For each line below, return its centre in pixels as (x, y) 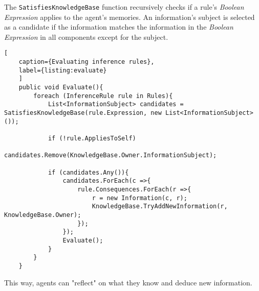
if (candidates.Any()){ (88, 172)
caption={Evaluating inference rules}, (87, 62)
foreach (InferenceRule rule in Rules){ (103, 96)
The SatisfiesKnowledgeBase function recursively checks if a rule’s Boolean (124, 7)
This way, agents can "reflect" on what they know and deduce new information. (128, 282)
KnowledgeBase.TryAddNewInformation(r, (160, 207)
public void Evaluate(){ (61, 88)
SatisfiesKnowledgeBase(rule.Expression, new (83, 113)
